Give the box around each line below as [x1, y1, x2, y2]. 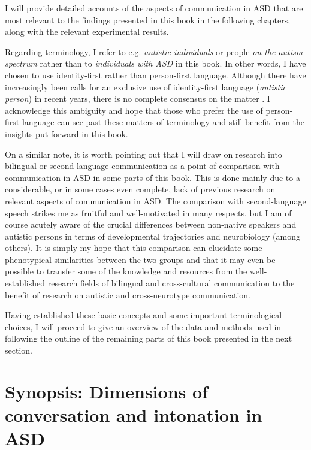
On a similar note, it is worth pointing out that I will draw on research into [5, 147, 282, 160]
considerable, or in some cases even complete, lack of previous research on [5, 183, 276, 195]
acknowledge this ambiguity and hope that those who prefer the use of [5, 104, 263, 116]
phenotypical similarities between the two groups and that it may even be [5, 253, 276, 265]
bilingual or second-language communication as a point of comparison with [5, 159, 280, 172]
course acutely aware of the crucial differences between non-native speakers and [5, 218, 297, 231]
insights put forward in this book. [5, 127, 128, 140]
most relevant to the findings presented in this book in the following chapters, [5, 13, 291, 26]
